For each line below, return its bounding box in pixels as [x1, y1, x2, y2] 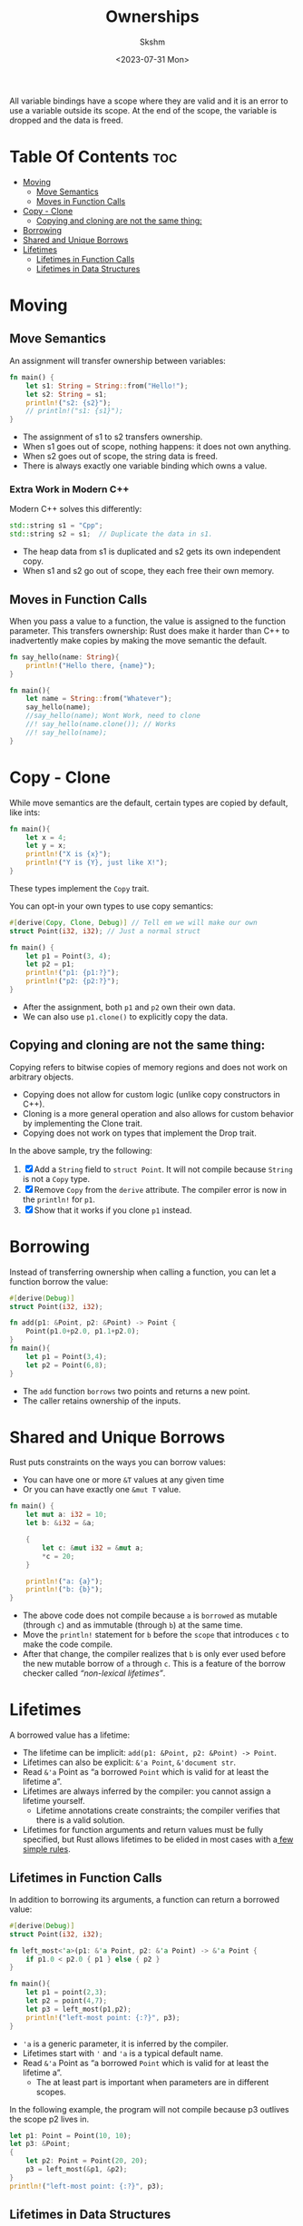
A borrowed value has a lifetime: [9, 1729, 130, 1740]
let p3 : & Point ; [9, 2140, 71, 2149]
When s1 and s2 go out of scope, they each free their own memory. [22, 566, 275, 576]
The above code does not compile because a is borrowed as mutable [22, 1610, 279, 1621]
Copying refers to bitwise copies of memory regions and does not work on [9, 1061, 288, 1072]
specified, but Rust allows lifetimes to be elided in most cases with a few [22, 1834, 294, 1845]
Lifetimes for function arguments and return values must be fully [22, 1825, 264, 1836]
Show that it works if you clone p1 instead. [34, 1205, 192, 1216]
